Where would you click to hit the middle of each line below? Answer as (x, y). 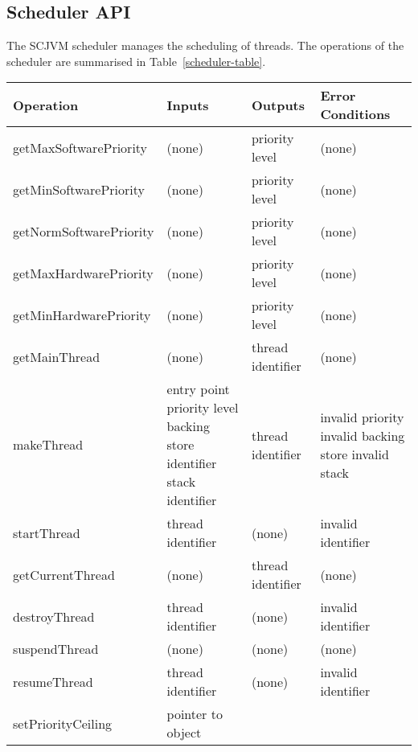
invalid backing (363, 435)
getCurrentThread (64, 574)
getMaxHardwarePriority (83, 273)
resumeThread (53, 681)
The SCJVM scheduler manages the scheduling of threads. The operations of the (205, 45)
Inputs (188, 105)
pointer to (195, 714)
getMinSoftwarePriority (79, 189)
